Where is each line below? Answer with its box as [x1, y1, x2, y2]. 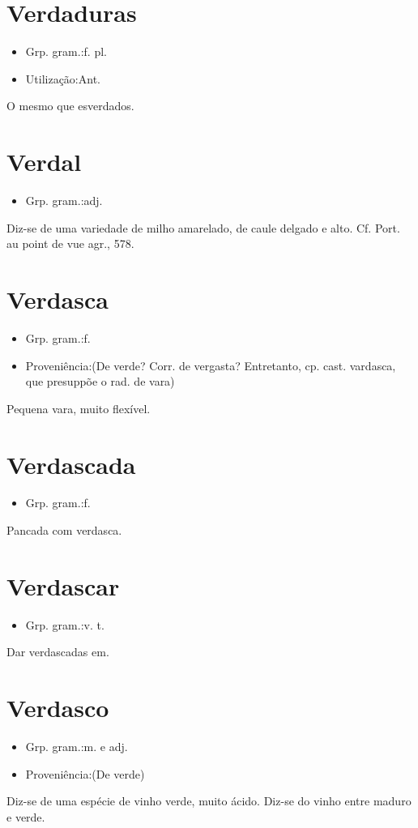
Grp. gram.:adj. [25, 192, 103, 209]
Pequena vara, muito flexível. [6, 399, 151, 416]
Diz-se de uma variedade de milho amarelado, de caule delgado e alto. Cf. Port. [6, 219, 400, 236]
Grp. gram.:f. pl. [25, 43, 107, 60]
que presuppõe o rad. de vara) [25, 373, 175, 390]
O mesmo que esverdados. [6, 97, 134, 114]
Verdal [6, 145, 82, 178]
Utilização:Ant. [25, 70, 100, 87]
